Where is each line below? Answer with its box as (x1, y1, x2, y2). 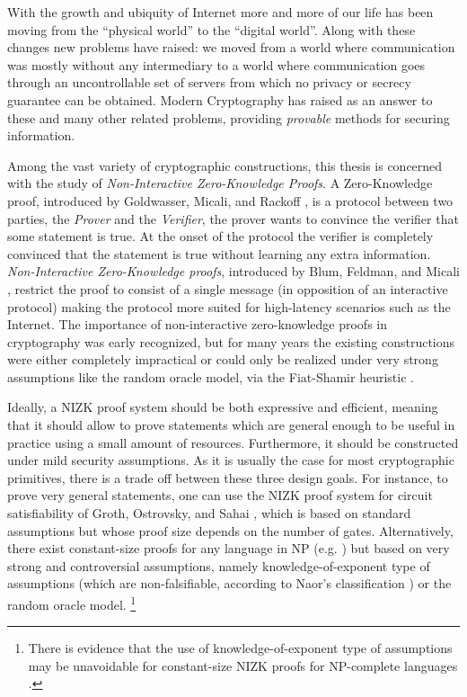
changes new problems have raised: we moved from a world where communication (7, 38, 455, 57)
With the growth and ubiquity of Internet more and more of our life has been (7, 3, 434, 21)
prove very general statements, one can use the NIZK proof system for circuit (7, 486, 433, 505)
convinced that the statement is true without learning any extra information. (7, 244, 431, 263)
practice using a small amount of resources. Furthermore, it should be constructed (7, 433, 459, 451)
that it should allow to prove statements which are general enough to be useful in (7, 416, 455, 434)
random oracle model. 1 (7, 593, 137, 613)
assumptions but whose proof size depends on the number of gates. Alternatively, (7, 521, 454, 540)
